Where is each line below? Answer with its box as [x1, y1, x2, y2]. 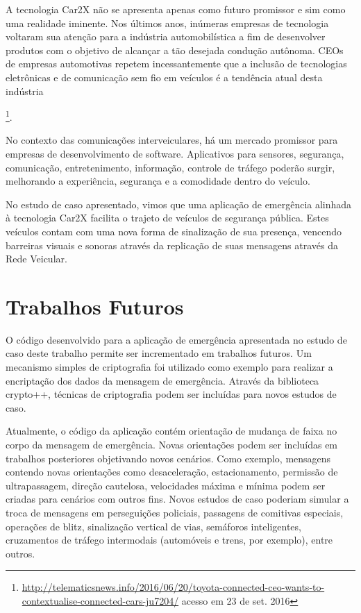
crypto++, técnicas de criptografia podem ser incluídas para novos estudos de [6, 387, 337, 401]
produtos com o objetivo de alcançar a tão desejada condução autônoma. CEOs [6, 42, 344, 57]
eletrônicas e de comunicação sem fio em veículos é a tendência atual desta [6, 69, 323, 84]
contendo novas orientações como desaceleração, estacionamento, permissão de [6, 464, 338, 479]
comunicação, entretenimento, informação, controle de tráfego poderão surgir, [6, 160, 335, 174]
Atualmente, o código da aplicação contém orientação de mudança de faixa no [6, 423, 337, 438]
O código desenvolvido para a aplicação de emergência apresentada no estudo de [6, 332, 347, 346]
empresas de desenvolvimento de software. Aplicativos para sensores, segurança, [6, 146, 344, 160]
